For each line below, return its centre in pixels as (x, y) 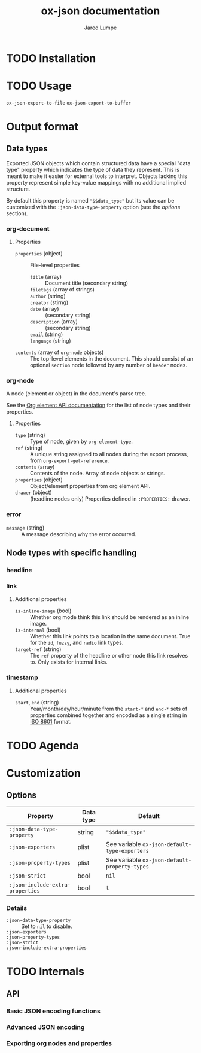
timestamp (22, 677)
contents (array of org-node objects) (59, 352)
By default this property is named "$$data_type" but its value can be (90, 200)
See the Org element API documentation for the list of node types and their (98, 405)
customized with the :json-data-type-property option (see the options (93, 207)
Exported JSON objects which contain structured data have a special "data (98, 163)
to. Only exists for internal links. (68, 662)
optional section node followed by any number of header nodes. (108, 365)
